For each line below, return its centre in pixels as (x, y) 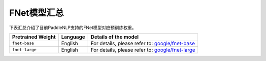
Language (73, 37)
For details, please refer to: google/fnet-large (143, 50)
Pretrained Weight (34, 37)
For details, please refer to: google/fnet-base (143, 43)
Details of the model (115, 37)
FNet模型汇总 (36, 13)
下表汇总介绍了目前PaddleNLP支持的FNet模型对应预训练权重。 (73, 28)
